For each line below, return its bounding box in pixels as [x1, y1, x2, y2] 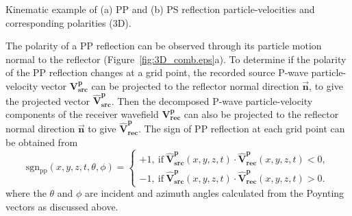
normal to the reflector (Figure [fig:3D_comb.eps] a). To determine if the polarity [5, 51, 347, 66]
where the [5, 186, 47, 200]
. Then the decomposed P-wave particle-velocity [111, 93, 313, 108]
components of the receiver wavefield [5, 106, 159, 121]
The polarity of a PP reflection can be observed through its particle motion [5, 38, 322, 53]
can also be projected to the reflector [184, 106, 339, 121]
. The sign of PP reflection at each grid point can [138, 121, 345, 136]
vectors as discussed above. [5, 199, 118, 213]
